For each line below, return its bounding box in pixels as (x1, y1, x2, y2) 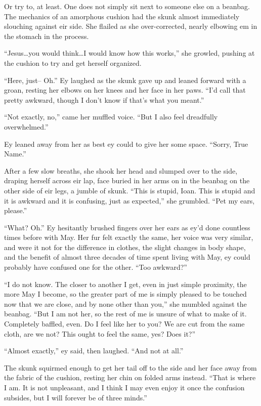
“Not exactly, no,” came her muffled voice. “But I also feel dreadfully (4, 111, 218, 122)
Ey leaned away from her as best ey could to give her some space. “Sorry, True (4, 138, 248, 149)
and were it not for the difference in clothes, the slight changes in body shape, (4, 241, 246, 252)
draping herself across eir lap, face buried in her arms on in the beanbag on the (4, 175, 250, 186)
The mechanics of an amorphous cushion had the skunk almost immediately (4, 11, 240, 21)
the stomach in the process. (4, 30, 89, 41)
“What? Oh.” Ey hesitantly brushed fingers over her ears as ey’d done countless (4, 222, 250, 232)
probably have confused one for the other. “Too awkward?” (4, 262, 187, 272)
